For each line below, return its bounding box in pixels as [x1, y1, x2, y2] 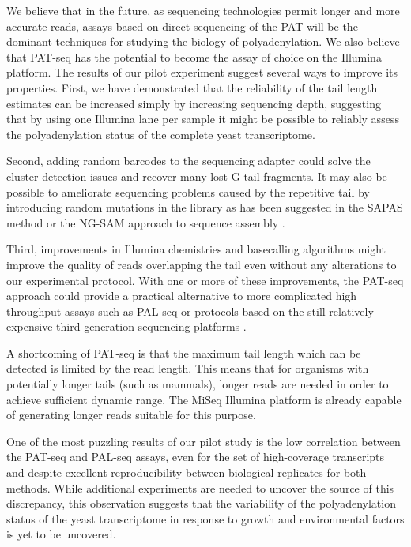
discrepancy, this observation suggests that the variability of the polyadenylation [6, 495, 396, 511]
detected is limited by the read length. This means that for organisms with [6, 360, 369, 377]
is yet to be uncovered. [6, 526, 116, 542]
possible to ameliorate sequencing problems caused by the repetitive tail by [6, 183, 370, 200]
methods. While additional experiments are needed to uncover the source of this [6, 479, 394, 496]
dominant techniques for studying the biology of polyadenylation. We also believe [6, 33, 400, 50]
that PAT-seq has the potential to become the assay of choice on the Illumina [6, 48, 382, 65]
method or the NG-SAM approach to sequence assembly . [6, 214, 285, 230]
